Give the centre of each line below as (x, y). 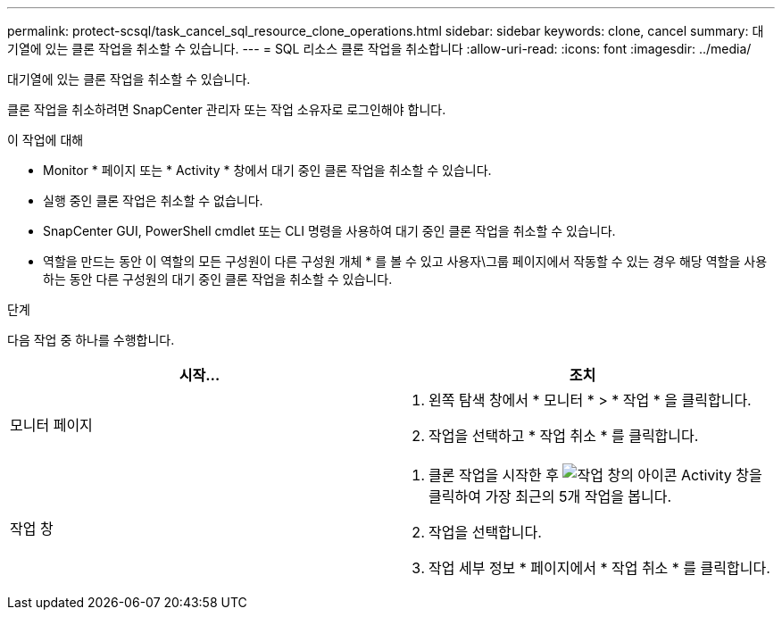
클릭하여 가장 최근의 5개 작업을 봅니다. (550, 496)
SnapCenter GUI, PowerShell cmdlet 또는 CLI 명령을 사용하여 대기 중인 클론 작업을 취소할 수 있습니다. (329, 231)
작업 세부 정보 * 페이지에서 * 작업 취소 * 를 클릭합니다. (599, 568)
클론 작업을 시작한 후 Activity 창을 (595, 475)
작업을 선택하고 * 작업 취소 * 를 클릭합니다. (564, 436)
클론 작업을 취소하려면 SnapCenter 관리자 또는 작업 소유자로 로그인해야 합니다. (227, 109)
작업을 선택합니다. (485, 532)
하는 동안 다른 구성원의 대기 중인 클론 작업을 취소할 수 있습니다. (218, 279)
